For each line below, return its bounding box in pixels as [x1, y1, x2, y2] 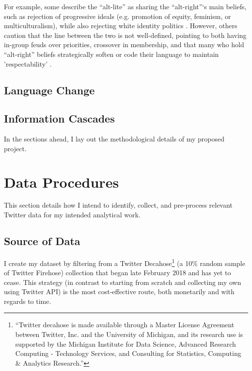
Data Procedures [4, 172, 119, 192]
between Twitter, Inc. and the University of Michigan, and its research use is [15, 329, 243, 339]
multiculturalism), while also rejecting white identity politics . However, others [4, 20, 237, 31]
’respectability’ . [4, 58, 52, 69]
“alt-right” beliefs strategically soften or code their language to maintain [4, 49, 219, 59]
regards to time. [4, 296, 51, 306]
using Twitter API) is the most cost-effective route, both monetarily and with [4, 286, 235, 297]
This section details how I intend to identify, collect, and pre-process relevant [4, 200, 233, 210]
